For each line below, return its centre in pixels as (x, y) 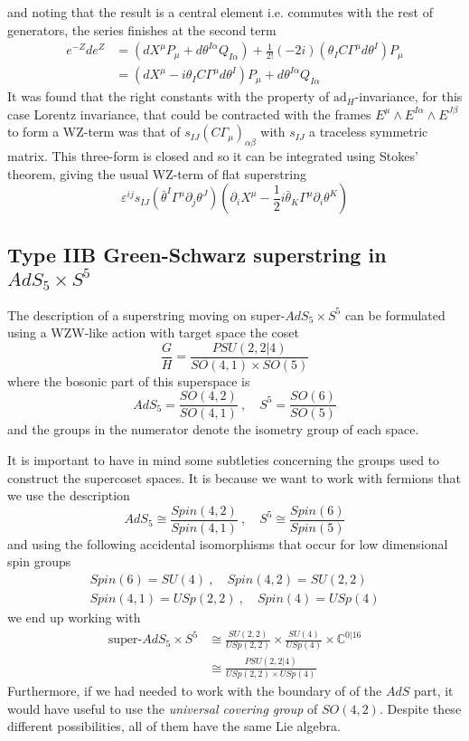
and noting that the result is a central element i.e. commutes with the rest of (220, 12)
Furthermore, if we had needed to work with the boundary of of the (195, 691)
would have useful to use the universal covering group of (163, 708)
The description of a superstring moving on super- (146, 314)
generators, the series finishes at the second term (142, 29)
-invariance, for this (408, 96)
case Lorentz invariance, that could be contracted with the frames (189, 114)
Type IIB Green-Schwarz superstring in (197, 254)
